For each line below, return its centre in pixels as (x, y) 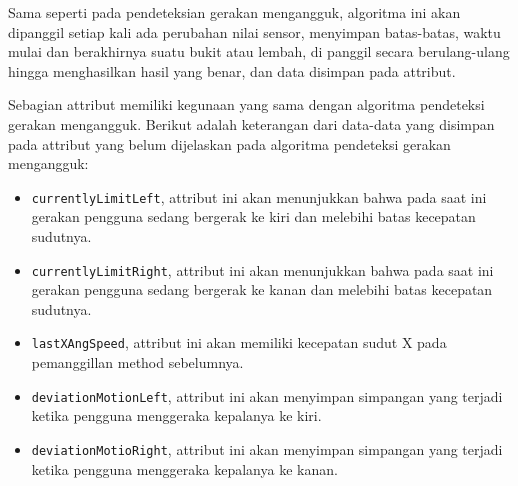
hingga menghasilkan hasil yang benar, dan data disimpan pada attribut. (232, 70)
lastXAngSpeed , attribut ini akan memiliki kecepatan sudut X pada (239, 342)
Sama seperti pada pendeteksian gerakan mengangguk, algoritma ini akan (234, 12)
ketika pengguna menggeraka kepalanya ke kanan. (184, 468)
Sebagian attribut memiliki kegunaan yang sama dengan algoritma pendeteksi (246, 104)
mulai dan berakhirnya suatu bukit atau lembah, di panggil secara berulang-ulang (259, 51)
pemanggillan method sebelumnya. (137, 362)
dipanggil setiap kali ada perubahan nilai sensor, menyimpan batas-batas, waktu (254, 31)
